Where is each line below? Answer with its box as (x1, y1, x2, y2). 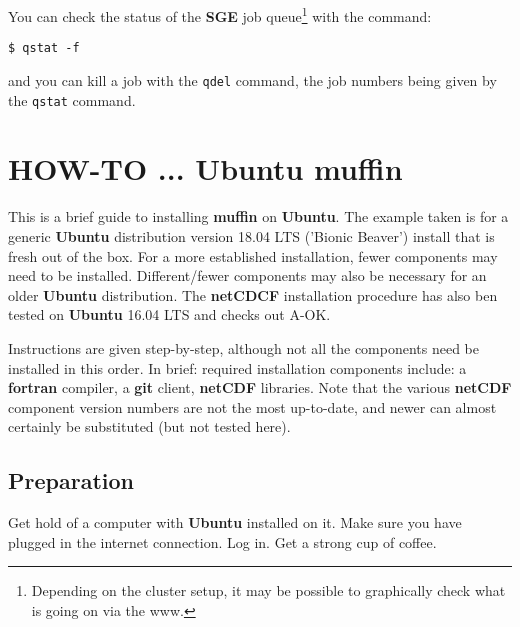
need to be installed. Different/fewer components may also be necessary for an (8, 265, 487, 286)
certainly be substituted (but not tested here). (8, 416, 291, 437)
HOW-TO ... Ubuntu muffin (8, 148, 403, 189)
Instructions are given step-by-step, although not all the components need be (8, 337, 480, 358)
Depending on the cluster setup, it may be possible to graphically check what (31, 580, 506, 601)
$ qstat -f (8, 41, 80, 56)
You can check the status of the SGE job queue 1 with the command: (8, 3, 432, 26)
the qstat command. (8, 89, 136, 110)
